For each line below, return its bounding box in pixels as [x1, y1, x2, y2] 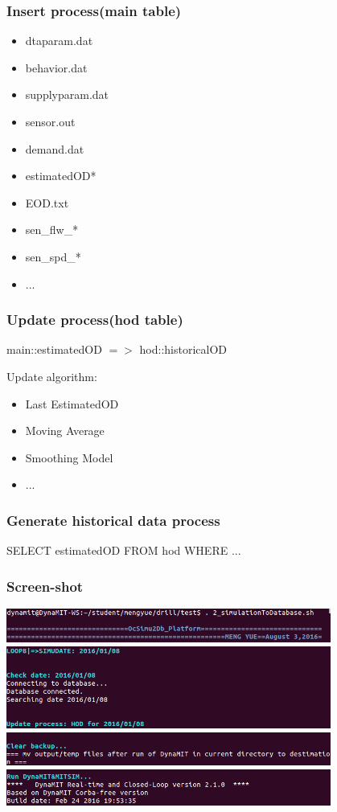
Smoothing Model [25, 449, 113, 465]
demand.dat [25, 140, 84, 157]
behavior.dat [25, 59, 88, 76]
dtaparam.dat [25, 32, 93, 49]
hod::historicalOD [139, 341, 227, 358]
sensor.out [25, 113, 76, 129]
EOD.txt [25, 194, 69, 211]
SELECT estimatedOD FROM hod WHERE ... [6, 542, 241, 559]
